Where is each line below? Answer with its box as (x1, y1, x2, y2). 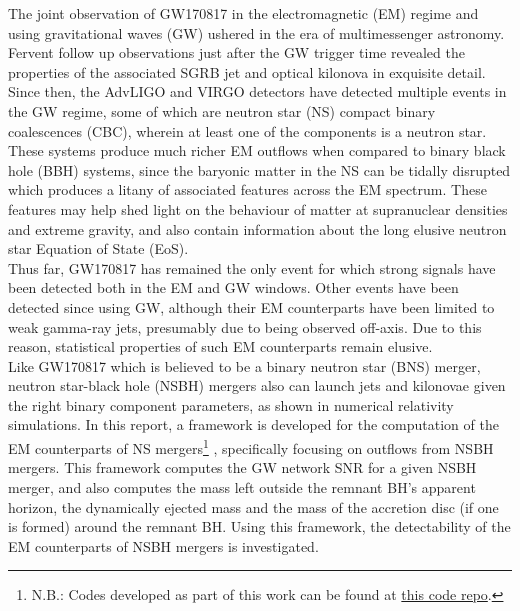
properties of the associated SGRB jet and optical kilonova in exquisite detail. (8, 61, 486, 82)
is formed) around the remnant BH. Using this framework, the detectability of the (8, 516, 511, 537)
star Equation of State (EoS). (8, 238, 189, 259)
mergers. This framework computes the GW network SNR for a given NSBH (8, 457, 477, 478)
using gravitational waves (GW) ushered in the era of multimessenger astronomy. (8, 22, 505, 43)
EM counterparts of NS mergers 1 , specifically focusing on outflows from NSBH (8, 435, 494, 458)
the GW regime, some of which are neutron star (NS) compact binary (8, 100, 436, 121)
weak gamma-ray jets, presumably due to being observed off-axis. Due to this (8, 316, 482, 337)
